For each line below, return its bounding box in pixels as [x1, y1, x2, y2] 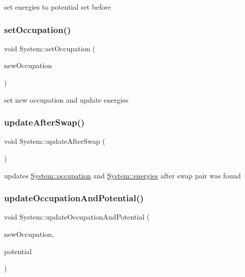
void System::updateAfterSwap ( [4, 136, 105, 146]
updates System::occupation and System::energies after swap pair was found [4, 170, 241, 180]
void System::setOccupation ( [4, 43, 96, 53]
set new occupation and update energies [4, 94, 129, 105]
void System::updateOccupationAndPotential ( [4, 211, 150, 222]
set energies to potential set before [4, 2, 111, 12]
